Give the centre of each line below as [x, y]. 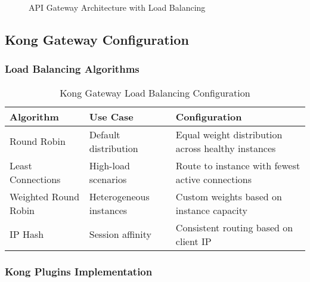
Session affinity [120, 234]
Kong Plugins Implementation [79, 271]
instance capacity [211, 210]
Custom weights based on [229, 196]
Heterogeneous [119, 196]
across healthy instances [226, 148]
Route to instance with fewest [238, 165]
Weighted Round [45, 196]
